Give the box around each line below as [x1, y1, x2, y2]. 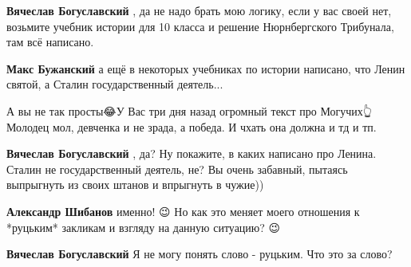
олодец [6, 118, 49, 135]
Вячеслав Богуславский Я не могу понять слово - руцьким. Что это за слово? [6, 245, 393, 262]
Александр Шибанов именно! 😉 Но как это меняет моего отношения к [6, 202, 360, 219]
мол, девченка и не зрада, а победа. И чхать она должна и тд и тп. [52, 118, 377, 135]
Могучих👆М [320, 102, 373, 119]
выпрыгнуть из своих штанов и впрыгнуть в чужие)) [6, 176, 264, 193]
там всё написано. [6, 33, 94, 50]
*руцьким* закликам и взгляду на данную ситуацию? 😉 [6, 218, 281, 235]
